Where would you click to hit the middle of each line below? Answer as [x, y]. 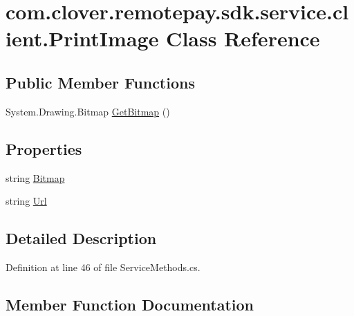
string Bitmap [35, 177]
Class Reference [243, 38]
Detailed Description [81, 238]
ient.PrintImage [82, 38]
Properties [44, 148]
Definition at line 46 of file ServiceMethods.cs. [103, 267]
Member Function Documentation [130, 304]
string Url [26, 201]
